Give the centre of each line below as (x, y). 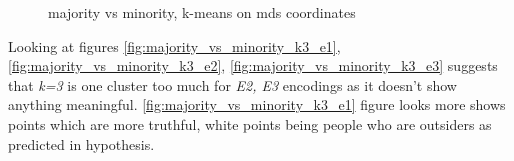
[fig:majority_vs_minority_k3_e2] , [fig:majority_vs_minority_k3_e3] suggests (253, 65)
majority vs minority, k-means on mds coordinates (202, 12)
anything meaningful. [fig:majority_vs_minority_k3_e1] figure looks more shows (257, 104)
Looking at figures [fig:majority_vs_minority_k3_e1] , (174, 45)
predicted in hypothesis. (81, 143)
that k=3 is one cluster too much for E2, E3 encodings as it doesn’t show (232, 84)
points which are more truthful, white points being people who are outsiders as (250, 123)
